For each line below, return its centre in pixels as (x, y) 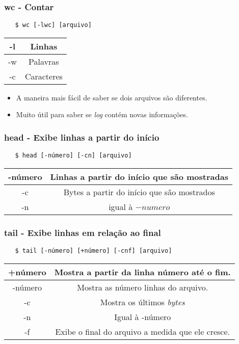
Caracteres (44, 76)
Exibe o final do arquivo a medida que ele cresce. (143, 331)
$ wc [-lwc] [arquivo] (53, 25)
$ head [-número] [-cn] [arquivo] (73, 156)
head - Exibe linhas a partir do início (82, 137)
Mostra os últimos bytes (142, 302)
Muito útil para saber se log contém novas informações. (102, 114)
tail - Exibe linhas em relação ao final (83, 232)
